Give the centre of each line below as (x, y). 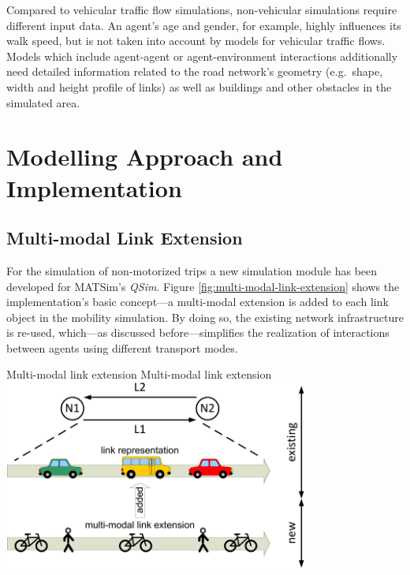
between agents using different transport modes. (122, 347)
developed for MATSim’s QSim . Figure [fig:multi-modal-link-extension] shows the (203, 286)
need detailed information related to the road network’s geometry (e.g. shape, (195, 71)
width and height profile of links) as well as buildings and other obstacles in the (199, 86)
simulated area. (43, 102)
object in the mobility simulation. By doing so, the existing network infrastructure (205, 317)
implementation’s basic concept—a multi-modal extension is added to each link (198, 302)
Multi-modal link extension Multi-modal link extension (139, 374)
